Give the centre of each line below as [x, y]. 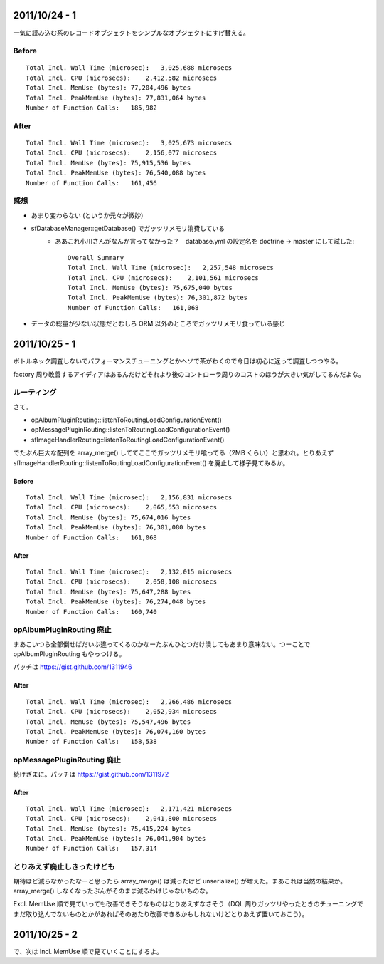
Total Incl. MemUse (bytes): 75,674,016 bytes [108, 517]
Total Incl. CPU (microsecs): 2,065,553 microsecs [121, 507]
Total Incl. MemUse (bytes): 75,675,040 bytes [150, 288]
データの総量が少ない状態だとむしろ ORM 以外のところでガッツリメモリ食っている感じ [158, 323]
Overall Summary [96, 258]
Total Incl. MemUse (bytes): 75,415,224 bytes [108, 829]
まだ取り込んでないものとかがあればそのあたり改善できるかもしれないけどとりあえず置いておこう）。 [161, 914]
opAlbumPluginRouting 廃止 [62, 630]
